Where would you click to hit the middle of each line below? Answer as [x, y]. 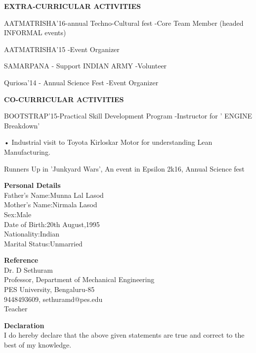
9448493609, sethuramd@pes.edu [53, 299]
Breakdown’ [22, 125]
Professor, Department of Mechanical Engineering [79, 279]
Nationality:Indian [32, 234]
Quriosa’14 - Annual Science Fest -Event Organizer [81, 82]
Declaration [24, 325]
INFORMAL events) [35, 32]
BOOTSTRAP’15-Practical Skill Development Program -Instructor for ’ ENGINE [128, 116]
